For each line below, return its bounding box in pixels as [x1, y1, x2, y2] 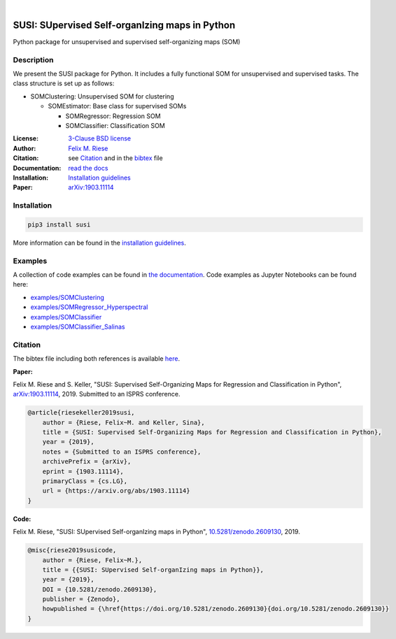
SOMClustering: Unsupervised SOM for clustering [30, 92, 174, 101]
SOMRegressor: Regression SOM [65, 112, 161, 120]
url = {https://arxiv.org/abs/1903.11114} [42, 487, 190, 495]
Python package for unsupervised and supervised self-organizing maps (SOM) [13, 37, 241, 45]
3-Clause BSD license [68, 134, 132, 143]
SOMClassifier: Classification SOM [65, 122, 166, 129]
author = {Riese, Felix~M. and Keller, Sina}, [42, 418, 206, 426]
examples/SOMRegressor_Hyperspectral [30, 303, 148, 311]
